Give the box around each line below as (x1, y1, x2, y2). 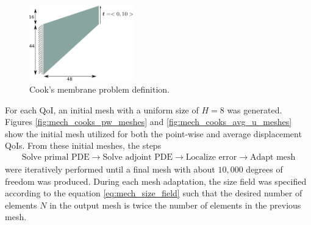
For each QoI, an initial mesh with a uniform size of (5, 103, 199, 116)
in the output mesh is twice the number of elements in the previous (49, 198, 301, 211)
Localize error (185, 152, 237, 162)
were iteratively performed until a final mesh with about (5, 163, 215, 175)
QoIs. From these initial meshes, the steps (5, 139, 162, 152)
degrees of (246, 163, 283, 175)
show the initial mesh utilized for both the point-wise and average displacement (5, 127, 302, 140)
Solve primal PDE (21, 152, 90, 162)
